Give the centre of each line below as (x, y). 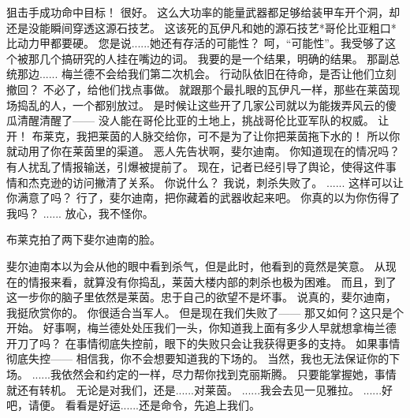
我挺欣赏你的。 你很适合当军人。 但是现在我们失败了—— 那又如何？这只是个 (205, 312)
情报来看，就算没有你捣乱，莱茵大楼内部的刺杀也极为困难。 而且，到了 (212, 281)
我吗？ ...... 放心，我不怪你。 (80, 213)
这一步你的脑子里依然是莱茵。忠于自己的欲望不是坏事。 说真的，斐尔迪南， (201, 297)
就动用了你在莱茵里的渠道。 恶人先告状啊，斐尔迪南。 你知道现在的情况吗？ (203, 151)
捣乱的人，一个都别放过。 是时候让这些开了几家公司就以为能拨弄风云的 (201, 104)
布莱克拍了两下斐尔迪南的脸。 (84, 239)
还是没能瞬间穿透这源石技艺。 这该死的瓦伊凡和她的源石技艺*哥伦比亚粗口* (201, 27)
